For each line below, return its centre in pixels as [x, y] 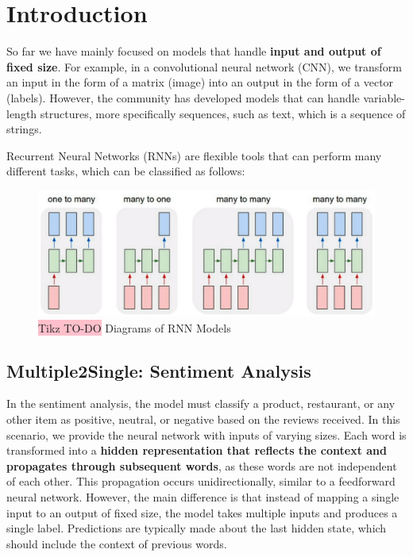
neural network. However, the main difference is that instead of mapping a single [203, 496]
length [22, 113]
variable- [384, 97]
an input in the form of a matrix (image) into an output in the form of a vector [200, 82]
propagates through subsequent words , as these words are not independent [202, 465]
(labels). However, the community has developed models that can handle [183, 97]
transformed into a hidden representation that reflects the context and [197, 450]
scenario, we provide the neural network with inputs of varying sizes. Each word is [206, 434]
